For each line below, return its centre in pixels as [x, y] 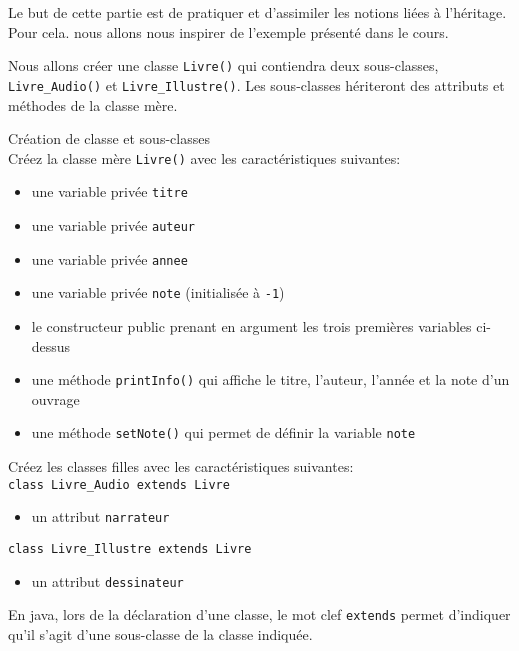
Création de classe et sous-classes [109, 138]
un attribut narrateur [100, 516]
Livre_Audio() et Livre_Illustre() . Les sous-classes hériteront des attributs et [256, 84]
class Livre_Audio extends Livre [119, 484]
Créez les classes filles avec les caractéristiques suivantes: [181, 466]
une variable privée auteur [113, 225]
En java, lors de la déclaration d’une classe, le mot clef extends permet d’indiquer [259, 614]
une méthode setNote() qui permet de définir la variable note [223, 432]
